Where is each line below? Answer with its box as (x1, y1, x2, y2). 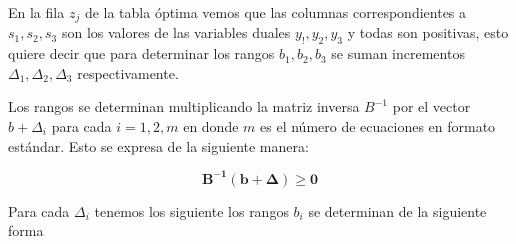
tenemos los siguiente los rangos (94, 200, 289, 221)
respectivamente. (77, 62, 179, 83)
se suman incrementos (331, 43, 465, 64)
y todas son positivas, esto (347, 22, 509, 43)
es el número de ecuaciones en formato (260, 116, 496, 137)
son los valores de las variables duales (61, 22, 291, 43)
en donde (183, 116, 239, 137)
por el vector (392, 96, 471, 117)
